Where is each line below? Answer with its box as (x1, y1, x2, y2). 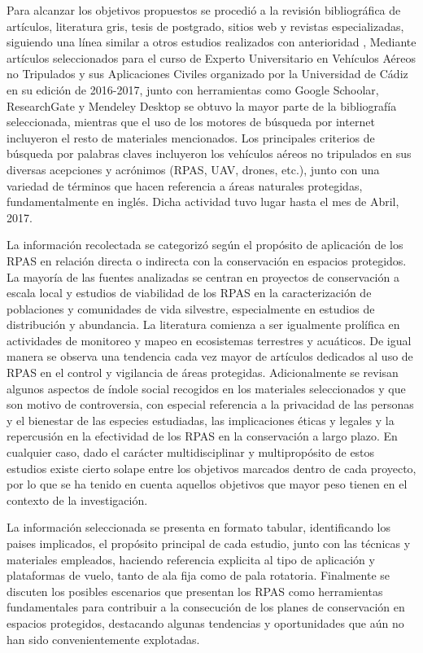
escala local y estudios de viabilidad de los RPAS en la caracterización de (7, 284, 372, 301)
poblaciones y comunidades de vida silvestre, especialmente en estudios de (7, 300, 375, 317)
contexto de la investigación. (7, 491, 148, 508)
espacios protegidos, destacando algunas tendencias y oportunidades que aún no (7, 614, 404, 631)
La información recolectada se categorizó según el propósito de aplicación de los (7, 236, 403, 253)
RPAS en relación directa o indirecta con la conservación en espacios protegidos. (7, 252, 407, 269)
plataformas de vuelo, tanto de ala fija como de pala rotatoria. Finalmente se (7, 567, 390, 584)
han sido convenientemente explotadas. (7, 630, 200, 647)
